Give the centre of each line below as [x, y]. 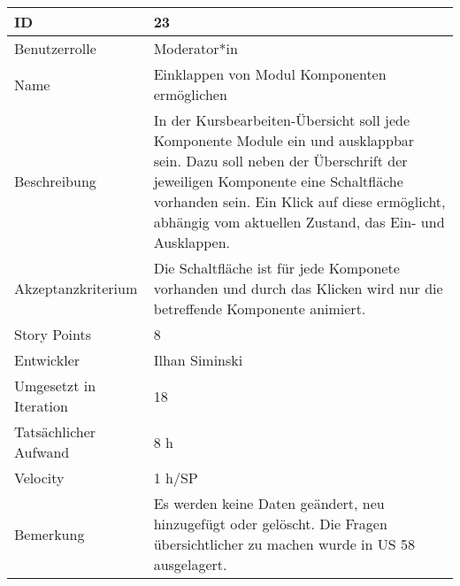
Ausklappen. [192, 242]
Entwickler [47, 360]
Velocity [39, 478]
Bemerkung [50, 534]
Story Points [53, 334]
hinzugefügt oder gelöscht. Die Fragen [270, 524]
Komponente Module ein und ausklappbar [284, 140]
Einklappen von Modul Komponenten [270, 74]
